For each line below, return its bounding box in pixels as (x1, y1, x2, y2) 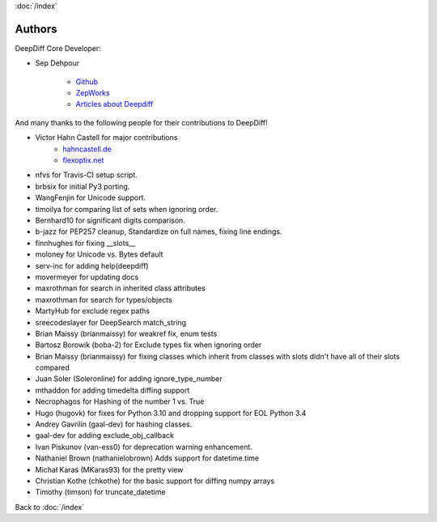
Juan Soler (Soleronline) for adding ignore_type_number (35, 374, 223, 384)
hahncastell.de (62, 144, 112, 154)
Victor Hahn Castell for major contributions (35, 133, 178, 142)
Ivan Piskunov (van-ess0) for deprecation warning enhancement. (35, 442, 252, 452)
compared (35, 363, 70, 372)
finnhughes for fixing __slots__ (35, 238, 136, 248)
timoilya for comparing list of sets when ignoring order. (35, 204, 218, 214)
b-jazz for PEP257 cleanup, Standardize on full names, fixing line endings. (35, 227, 282, 236)
